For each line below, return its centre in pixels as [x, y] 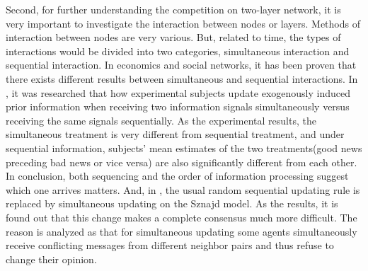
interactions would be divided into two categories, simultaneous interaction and [178, 51]
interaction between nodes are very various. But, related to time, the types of [173, 37]
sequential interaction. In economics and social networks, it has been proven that [181, 65]
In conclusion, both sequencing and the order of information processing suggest [177, 176]
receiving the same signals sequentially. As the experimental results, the [161, 120]
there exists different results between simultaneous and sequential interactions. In [182, 78]
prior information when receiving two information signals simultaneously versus [178, 106]
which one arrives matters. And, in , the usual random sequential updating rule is [183, 189]
